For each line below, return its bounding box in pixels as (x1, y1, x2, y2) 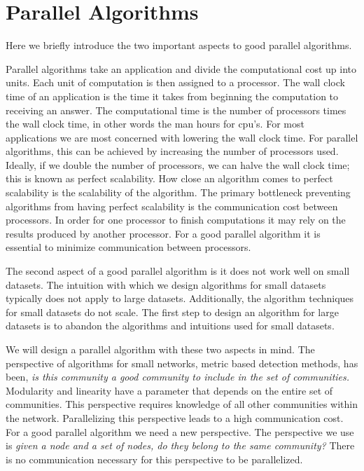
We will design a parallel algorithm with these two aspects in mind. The (6, 342, 315, 356)
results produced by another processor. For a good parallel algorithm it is (6, 226, 321, 240)
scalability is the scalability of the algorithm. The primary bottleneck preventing (6, 185, 351, 200)
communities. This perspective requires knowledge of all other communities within (6, 397, 358, 411)
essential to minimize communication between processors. (6, 240, 251, 254)
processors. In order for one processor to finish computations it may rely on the (6, 212, 346, 227)
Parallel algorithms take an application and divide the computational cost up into (6, 61, 356, 76)
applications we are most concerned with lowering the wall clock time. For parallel (6, 130, 358, 144)
